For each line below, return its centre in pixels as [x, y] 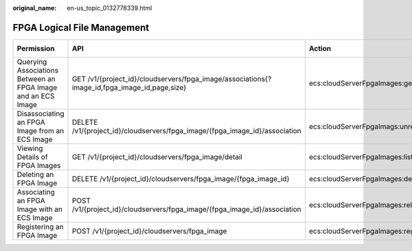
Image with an [40, 209]
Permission [36, 48]
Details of [32, 156]
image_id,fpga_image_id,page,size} [129, 87]
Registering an [40, 226]
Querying [32, 62]
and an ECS [36, 96]
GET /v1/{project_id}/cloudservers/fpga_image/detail [157, 156]
